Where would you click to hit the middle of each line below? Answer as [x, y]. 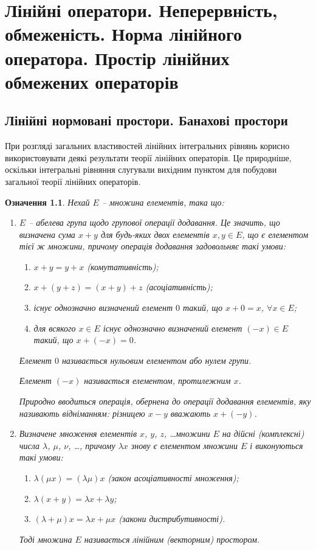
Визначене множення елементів [78, 433]
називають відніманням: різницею [82, 413]
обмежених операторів [92, 81]
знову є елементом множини [184, 445]
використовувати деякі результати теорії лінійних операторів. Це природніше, [148, 157]
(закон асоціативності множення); [173, 478]
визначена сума [47, 234]
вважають [191, 413]
